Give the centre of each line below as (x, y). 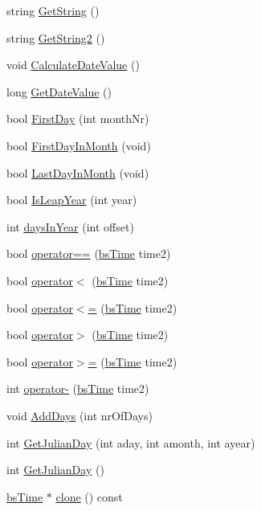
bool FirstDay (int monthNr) (78, 119)
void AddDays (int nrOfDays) (80, 415)
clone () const (89, 496)
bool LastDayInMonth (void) (78, 172)
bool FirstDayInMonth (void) (79, 145)
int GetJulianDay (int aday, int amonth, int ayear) (131, 442)
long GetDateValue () (59, 91)
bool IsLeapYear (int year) (72, 200)
